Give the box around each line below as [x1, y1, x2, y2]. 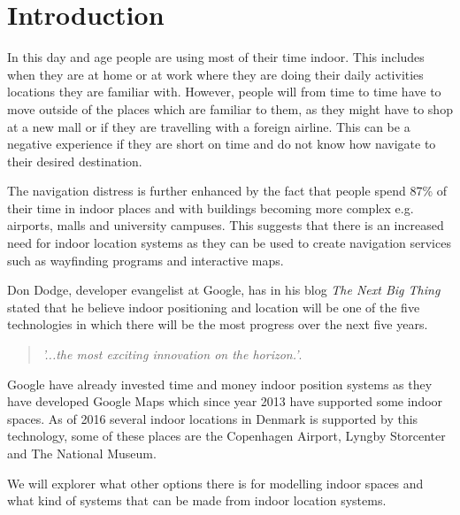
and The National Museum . [7, 444, 157, 462]
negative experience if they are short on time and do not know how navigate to [7, 135, 436, 153]
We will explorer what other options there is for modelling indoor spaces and [7, 473, 424, 492]
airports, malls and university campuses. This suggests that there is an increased [7, 216, 444, 234]
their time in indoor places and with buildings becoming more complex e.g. [7, 198, 414, 217]
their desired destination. [7, 151, 142, 170]
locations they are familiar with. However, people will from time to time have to [7, 82, 441, 101]
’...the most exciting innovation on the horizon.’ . [42, 345, 303, 364]
